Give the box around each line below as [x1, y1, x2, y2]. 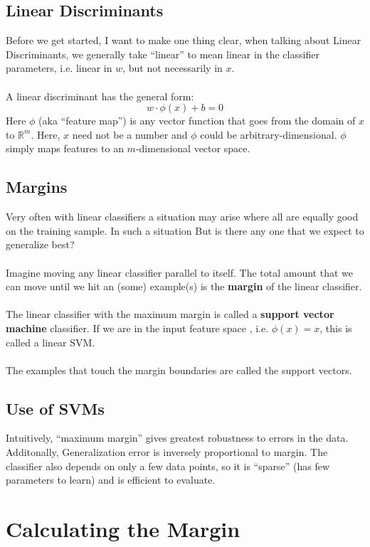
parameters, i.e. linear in [6, 60, 112, 75]
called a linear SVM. [6, 334, 95, 349]
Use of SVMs [6, 397, 105, 419]
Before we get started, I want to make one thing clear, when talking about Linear [6, 33, 361, 48]
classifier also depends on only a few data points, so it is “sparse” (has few [6, 458, 330, 473]
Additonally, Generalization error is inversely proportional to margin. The [6, 445, 328, 460]
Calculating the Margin [6, 514, 240, 543]
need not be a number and [72, 127, 188, 142]
